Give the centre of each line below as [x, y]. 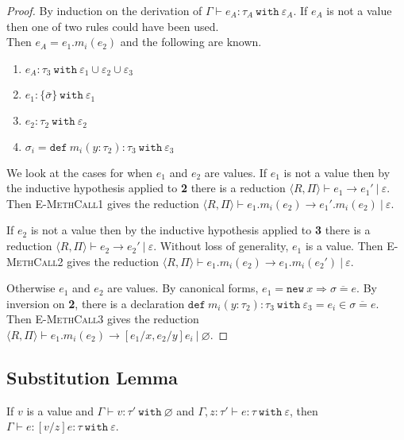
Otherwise [31, 288]
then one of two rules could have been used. [113, 26]
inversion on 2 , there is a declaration [96, 303]
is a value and [60, 410]
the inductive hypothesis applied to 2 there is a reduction [146, 188]
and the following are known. [191, 42]
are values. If [236, 172]
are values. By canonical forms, [183, 288]
